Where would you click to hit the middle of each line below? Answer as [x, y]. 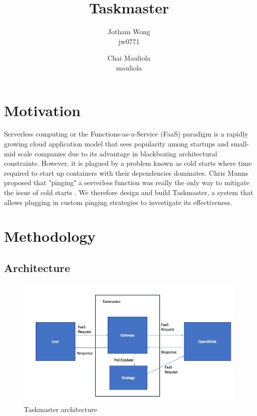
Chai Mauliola [129, 58]
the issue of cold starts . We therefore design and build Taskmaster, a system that [129, 192]
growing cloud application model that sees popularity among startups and [116, 144]
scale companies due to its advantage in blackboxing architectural [117, 153]
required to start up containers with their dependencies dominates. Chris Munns [126, 173]
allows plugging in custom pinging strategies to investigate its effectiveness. [118, 202]
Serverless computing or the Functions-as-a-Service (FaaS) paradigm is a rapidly [126, 134]
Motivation [42, 110]
